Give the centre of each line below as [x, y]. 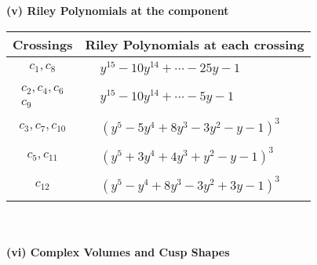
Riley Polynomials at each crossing [195, 44]
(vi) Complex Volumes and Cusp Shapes [118, 251]
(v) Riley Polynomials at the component [118, 10]
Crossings [43, 44]
